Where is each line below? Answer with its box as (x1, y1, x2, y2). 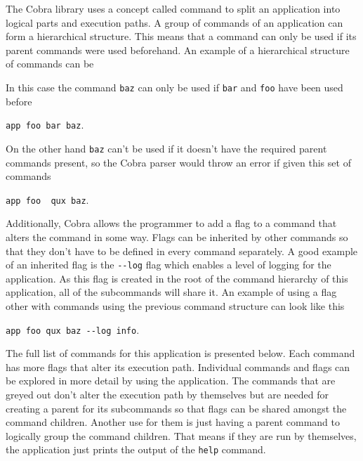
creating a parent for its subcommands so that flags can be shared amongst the (6, 401, 347, 415)
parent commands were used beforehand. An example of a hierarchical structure (6, 42, 350, 57)
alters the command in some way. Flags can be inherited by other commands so (6, 229, 348, 244)
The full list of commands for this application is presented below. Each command (6, 346, 355, 361)
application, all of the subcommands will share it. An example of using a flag (6, 285, 337, 299)
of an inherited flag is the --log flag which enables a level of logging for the (6, 257, 331, 272)
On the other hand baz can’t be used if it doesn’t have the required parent (6, 141, 327, 155)
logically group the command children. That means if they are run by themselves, (6, 428, 357, 443)
